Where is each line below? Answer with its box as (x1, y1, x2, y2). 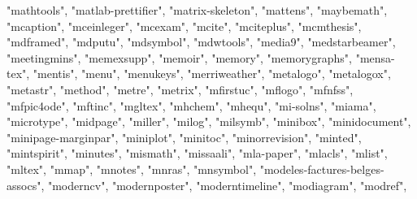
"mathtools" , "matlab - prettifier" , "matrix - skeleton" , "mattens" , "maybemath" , (7, 2, 388, 18)
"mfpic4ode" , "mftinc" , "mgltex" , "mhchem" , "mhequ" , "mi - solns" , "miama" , (7, 97, 376, 114)
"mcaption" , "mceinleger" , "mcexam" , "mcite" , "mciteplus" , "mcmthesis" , (7, 17, 362, 34)
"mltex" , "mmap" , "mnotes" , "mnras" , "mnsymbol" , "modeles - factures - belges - (7, 160, 384, 177)
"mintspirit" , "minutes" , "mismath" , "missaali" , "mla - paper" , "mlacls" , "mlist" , (7, 145, 388, 162)
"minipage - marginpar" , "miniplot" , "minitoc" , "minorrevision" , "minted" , (7, 128, 362, 145)
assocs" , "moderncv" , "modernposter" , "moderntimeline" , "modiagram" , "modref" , (7, 176, 407, 193)
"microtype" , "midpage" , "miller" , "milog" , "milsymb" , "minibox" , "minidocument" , (7, 113, 411, 130)
